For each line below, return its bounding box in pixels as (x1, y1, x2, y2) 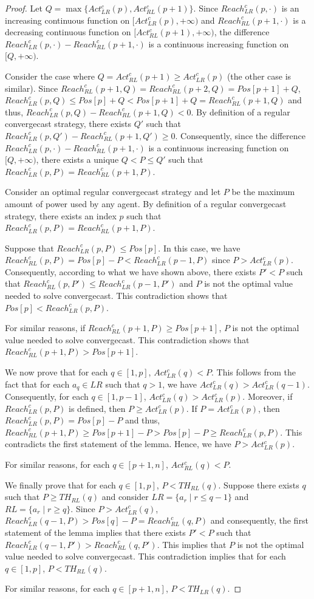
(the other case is (227, 69, 292, 82)
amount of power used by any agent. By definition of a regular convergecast (5, 197, 287, 210)
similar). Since (5, 81, 58, 94)
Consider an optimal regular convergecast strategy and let (5, 185, 221, 198)
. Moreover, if (242, 390, 293, 403)
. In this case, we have (158, 241, 241, 254)
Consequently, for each (5, 390, 89, 403)
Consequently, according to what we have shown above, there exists (5, 265, 256, 278)
